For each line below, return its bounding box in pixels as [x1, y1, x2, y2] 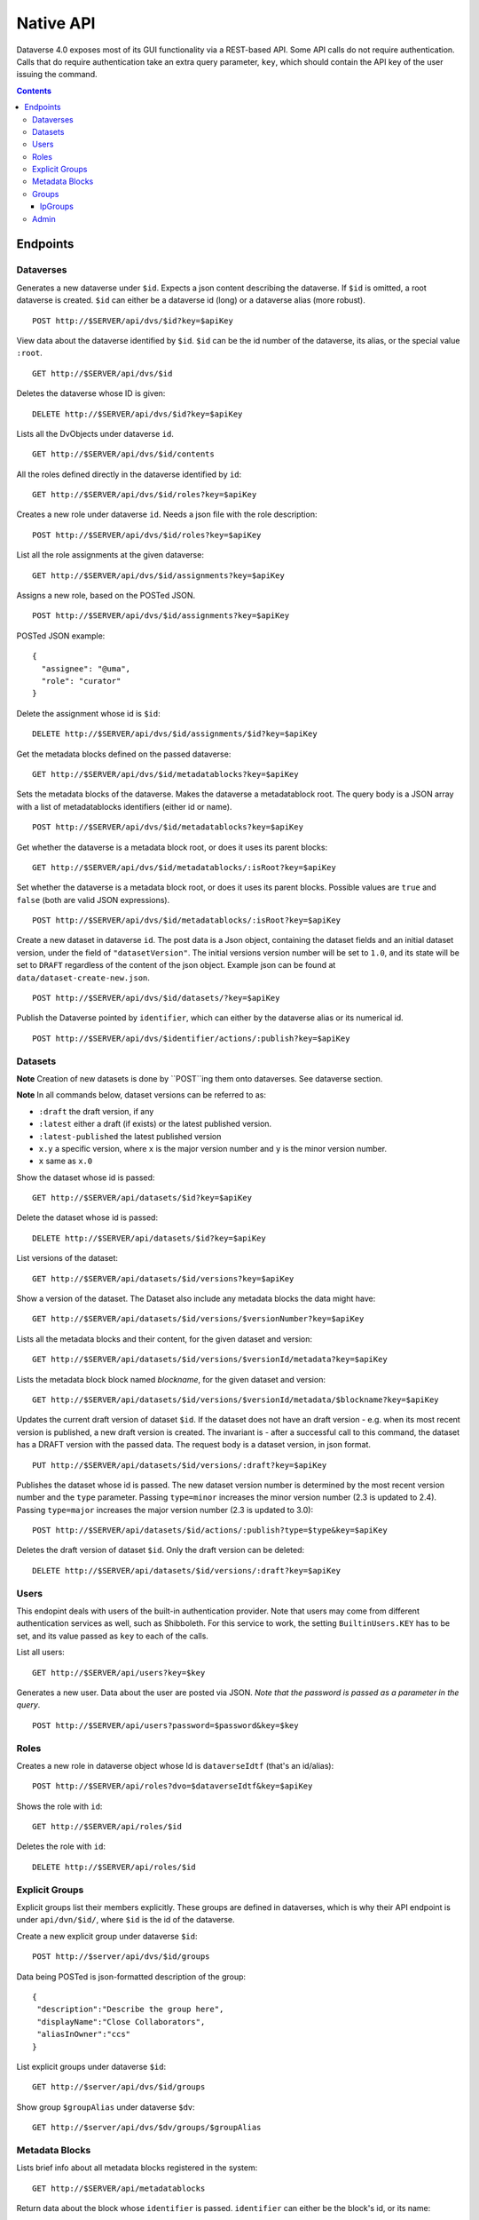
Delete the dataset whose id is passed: [16, 1212, 159, 1223]
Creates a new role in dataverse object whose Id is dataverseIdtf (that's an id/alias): [16, 1760, 334, 1771]
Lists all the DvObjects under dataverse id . [16, 428, 175, 439]
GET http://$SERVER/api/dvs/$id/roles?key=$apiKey [32, 489, 257, 500]
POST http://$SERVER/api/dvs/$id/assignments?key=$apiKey [32, 611, 290, 621]
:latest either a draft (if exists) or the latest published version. [38, 1119, 272, 1130]
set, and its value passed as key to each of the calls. [16, 1630, 208, 1641]
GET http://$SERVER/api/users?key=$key [32, 1668, 206, 1677]
